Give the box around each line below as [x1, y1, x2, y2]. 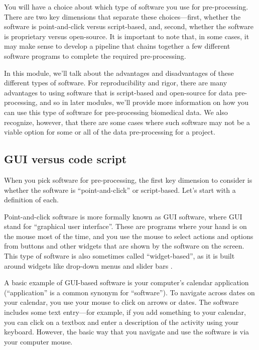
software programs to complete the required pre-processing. [4, 50, 186, 61]
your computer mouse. [4, 336, 73, 346]
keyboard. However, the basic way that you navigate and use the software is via [4, 326, 249, 337]
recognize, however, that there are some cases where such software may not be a [4, 116, 250, 127]
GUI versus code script [4, 151, 127, 167]
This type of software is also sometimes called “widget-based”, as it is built [4, 251, 235, 261]
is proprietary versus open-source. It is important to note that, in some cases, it [4, 31, 249, 41]
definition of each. [4, 194, 59, 205]
